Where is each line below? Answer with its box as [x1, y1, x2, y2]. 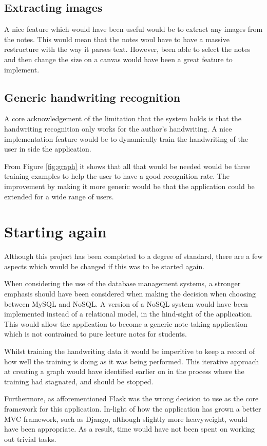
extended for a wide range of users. [4, 191, 114, 201]
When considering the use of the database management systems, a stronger [4, 278, 241, 289]
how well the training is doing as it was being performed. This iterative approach [4, 356, 259, 366]
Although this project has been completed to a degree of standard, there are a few [4, 251, 263, 262]
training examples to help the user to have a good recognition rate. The [4, 171, 230, 181]
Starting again [4, 221, 107, 242]
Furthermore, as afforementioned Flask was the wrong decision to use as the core [4, 393, 259, 404]
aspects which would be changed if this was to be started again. [4, 261, 205, 271]
